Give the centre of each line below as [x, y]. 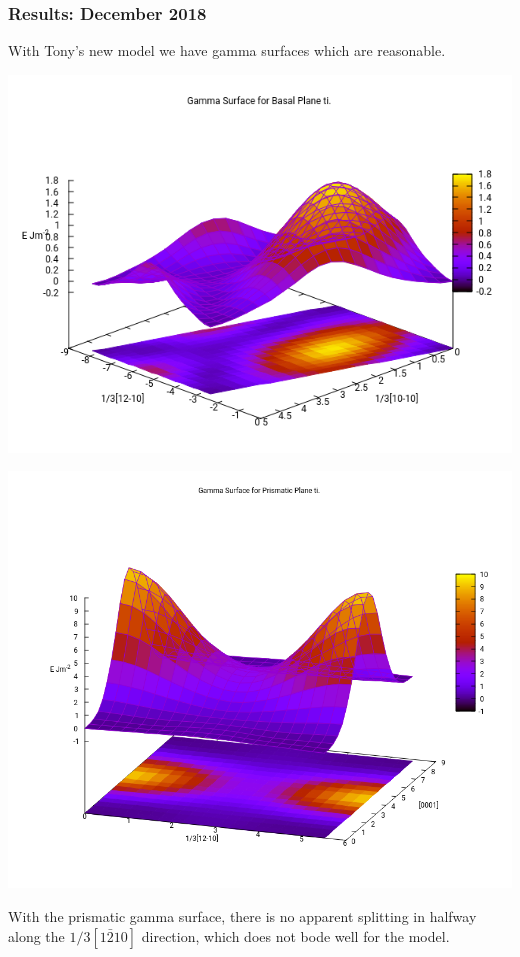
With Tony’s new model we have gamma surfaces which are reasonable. [227, 50]
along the [36, 935]
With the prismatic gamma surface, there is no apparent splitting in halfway [242, 916]
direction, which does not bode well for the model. [295, 935]
